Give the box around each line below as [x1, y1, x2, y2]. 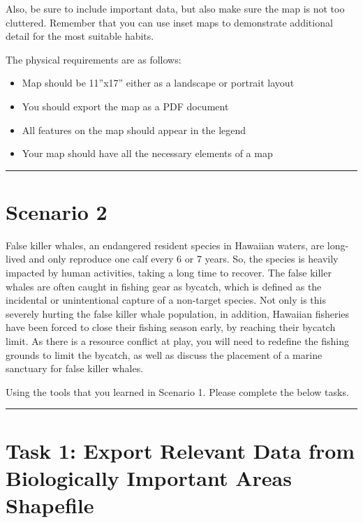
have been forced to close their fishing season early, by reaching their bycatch [6, 320, 336, 334]
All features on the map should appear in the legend [22, 122, 246, 137]
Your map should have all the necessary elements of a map [22, 146, 273, 161]
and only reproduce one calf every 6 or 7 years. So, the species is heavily [29, 251, 339, 266]
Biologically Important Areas [6, 463, 292, 492]
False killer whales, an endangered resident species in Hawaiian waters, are [6, 237, 325, 252]
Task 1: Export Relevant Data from [6, 436, 355, 464]
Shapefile [6, 490, 94, 519]
